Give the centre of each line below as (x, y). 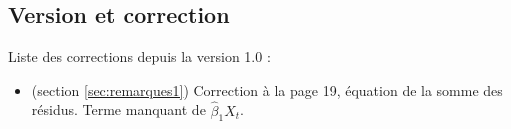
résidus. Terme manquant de (118, 109)
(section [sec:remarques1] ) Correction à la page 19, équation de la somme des (267, 89)
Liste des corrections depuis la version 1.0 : (139, 56)
